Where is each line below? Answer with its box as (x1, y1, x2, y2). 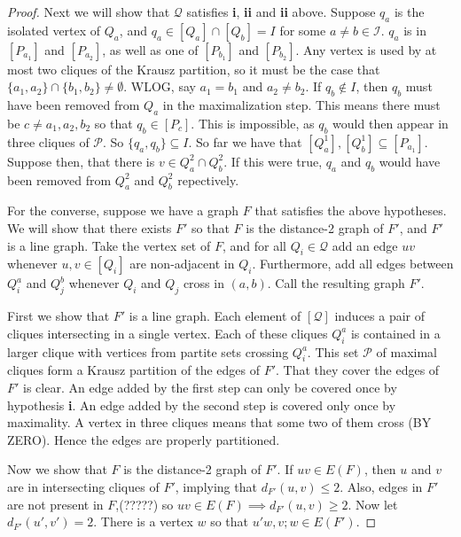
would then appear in (332, 113, 449, 132)
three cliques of (7, 132, 90, 151)
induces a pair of (334, 307, 426, 325)
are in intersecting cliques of (7, 477, 160, 495)
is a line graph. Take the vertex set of (7, 236, 211, 254)
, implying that (175, 477, 257, 495)
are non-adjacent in (129, 254, 235, 273)
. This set (307, 342, 359, 361)
